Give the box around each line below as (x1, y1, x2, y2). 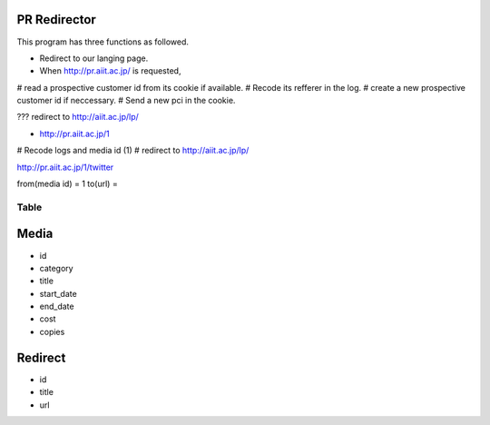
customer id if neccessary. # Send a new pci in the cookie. (16, 95, 236, 106)
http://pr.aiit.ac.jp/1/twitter (16, 162, 114, 173)
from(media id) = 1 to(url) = (16, 178, 118, 190)
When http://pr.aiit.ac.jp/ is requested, (39, 65, 181, 76)
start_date (39, 288, 77, 299)
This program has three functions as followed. (16, 36, 190, 47)
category (39, 262, 73, 273)
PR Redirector (16, 12, 97, 27)
